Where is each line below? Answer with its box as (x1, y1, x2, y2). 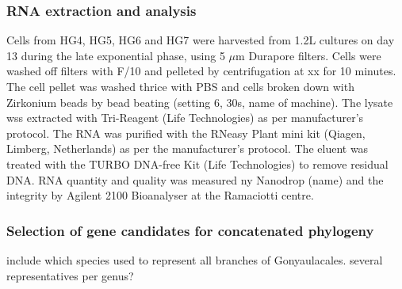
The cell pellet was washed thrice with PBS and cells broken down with (6, 78, 354, 94)
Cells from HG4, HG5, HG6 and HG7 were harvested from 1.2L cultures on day (6, 32, 395, 48)
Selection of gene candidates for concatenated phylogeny (6, 220, 374, 240)
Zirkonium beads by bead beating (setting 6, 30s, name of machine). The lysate (6, 93, 393, 110)
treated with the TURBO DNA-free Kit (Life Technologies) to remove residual (6, 155, 389, 172)
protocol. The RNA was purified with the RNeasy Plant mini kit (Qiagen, (6, 124, 366, 141)
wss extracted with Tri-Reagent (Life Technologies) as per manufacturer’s (6, 109, 364, 126)
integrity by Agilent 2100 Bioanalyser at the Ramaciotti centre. (6, 187, 314, 203)
